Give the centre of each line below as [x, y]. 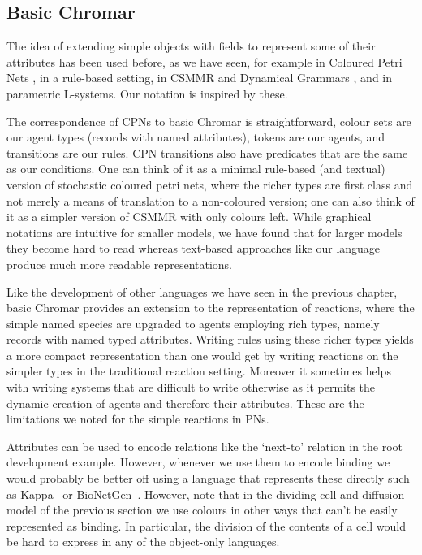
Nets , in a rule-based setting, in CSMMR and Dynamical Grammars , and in [200, 78]
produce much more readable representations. [120, 264]
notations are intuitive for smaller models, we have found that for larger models [205, 232]
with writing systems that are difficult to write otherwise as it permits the [191, 387]
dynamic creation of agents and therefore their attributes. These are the [185, 403]
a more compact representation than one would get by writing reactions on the [202, 355]
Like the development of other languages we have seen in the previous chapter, [202, 291]
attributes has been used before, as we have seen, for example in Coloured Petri [205, 61]
